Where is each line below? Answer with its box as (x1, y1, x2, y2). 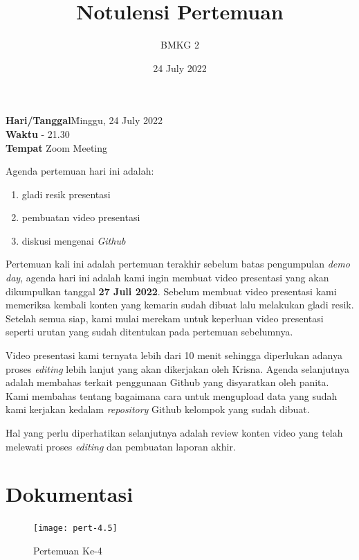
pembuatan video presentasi (21, 210, 140, 225)
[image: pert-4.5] (33, 523, 118, 534)
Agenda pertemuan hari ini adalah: (6, 164, 154, 178)
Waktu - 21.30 (6, 126, 70, 141)
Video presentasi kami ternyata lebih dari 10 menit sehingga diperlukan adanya (6, 348, 342, 362)
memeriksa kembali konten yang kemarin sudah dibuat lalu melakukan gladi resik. (6, 297, 354, 312)
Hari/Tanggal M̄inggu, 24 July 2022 (6, 113, 163, 128)
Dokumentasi (6, 480, 134, 508)
